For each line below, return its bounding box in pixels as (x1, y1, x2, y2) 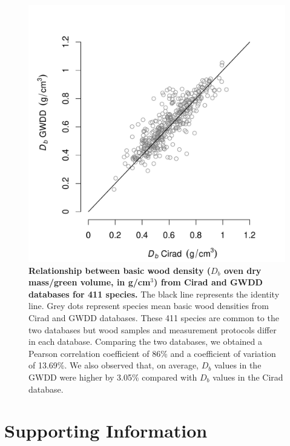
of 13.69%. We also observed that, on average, (28, 359, 199, 371)
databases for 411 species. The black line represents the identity (28, 287, 280, 300)
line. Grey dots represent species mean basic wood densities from (28, 299, 269, 312)
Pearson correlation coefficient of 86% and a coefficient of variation (28, 347, 276, 359)
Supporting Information (4, 418, 208, 443)
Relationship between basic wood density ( (28, 264, 211, 276)
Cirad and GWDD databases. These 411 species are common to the (28, 311, 279, 324)
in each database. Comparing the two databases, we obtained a (28, 335, 263, 348)
